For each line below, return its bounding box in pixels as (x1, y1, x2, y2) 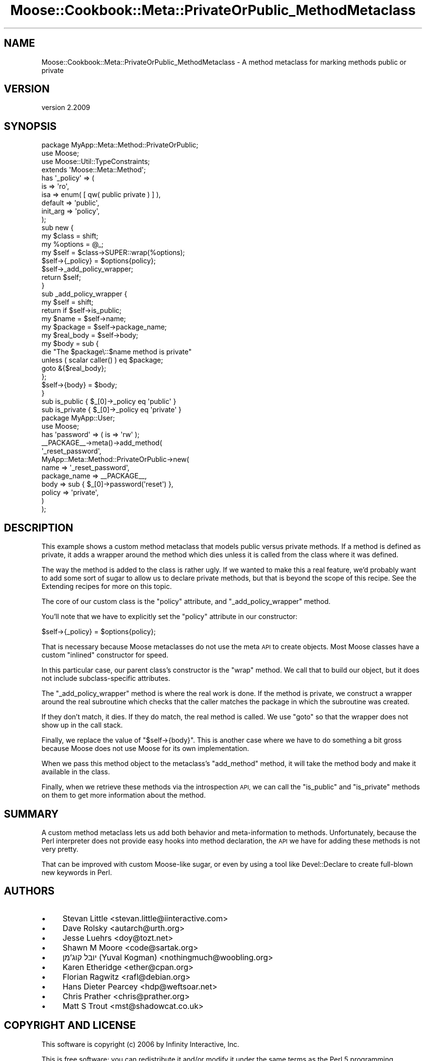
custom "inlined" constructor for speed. (41, 651, 169, 659)
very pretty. (41, 844, 78, 853)
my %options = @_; (41, 240, 104, 249)
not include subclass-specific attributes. (41, 674, 171, 683)
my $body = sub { (41, 339, 99, 348)
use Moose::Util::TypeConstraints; (41, 157, 150, 166)
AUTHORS (4, 885, 55, 897)
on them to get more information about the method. (41, 791, 206, 800)
